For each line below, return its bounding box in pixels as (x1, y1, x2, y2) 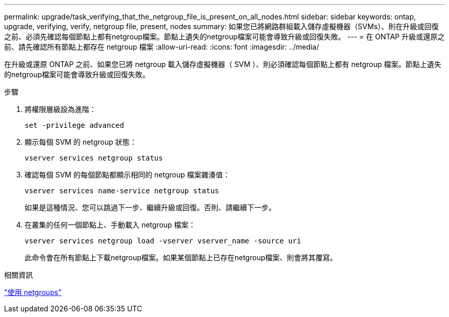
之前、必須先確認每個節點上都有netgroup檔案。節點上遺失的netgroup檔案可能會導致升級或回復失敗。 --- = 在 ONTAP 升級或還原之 (4, 32, 445, 41)
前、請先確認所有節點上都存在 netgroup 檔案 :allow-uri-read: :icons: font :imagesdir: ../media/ (4, 42, 319, 51)
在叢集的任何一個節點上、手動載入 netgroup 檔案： (25, 220, 196, 229)
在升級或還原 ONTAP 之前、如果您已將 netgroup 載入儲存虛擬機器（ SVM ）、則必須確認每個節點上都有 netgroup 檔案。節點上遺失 (4, 60, 441, 69)
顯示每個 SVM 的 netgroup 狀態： (25, 138, 137, 146)
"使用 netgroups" (4, 288, 62, 297)
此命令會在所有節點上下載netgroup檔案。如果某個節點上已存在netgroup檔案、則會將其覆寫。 (25, 253, 337, 262)
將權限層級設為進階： (25, 105, 96, 114)
